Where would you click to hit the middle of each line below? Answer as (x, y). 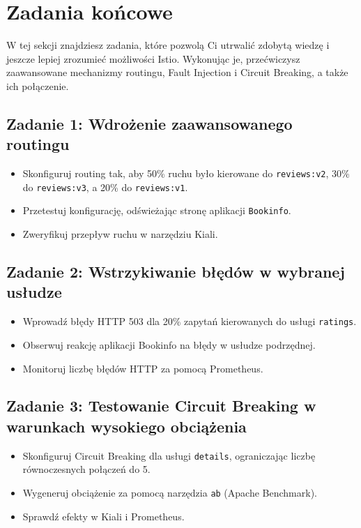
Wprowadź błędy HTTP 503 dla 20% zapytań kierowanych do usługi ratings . (190, 321)
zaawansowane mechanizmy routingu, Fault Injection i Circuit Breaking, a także (177, 72)
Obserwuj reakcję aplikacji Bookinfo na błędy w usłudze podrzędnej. (169, 344)
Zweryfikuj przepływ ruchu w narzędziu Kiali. (120, 234)
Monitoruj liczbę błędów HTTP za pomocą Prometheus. (143, 368)
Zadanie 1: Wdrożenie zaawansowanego (149, 123)
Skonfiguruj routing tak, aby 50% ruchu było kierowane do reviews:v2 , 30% (186, 173)
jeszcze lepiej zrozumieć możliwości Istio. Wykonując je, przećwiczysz (153, 58)
